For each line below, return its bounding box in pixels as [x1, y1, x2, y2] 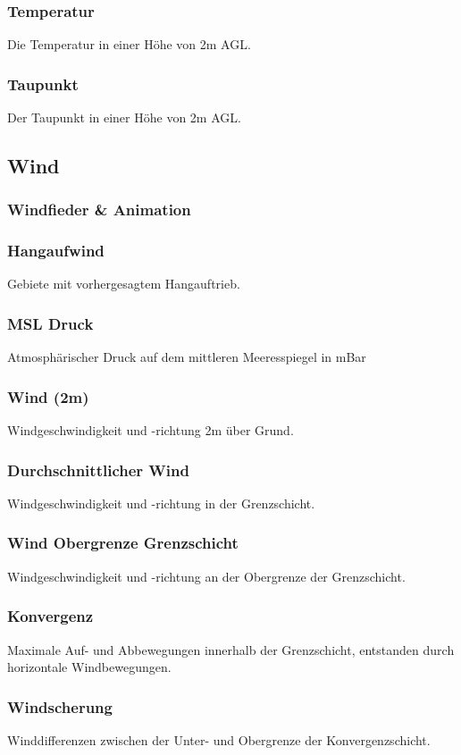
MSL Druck [7, 312, 94, 334]
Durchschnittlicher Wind [7, 458, 189, 481]
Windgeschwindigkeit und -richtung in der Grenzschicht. [7, 493, 315, 512]
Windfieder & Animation [7, 198, 191, 221]
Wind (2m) [7, 385, 89, 407]
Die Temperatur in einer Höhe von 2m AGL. [7, 35, 251, 54]
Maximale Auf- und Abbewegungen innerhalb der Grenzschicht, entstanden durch [7, 640, 455, 659]
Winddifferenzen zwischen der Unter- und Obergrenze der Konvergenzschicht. [7, 730, 431, 749]
